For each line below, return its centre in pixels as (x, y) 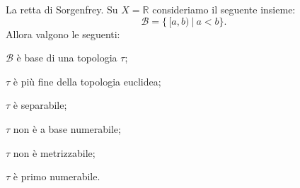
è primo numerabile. (57, 176)
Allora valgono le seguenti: (63, 34)
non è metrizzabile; (54, 152)
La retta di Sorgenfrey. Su (62, 9)
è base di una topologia (67, 58)
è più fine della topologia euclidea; (87, 81)
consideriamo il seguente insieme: (224, 9)
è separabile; (40, 105)
